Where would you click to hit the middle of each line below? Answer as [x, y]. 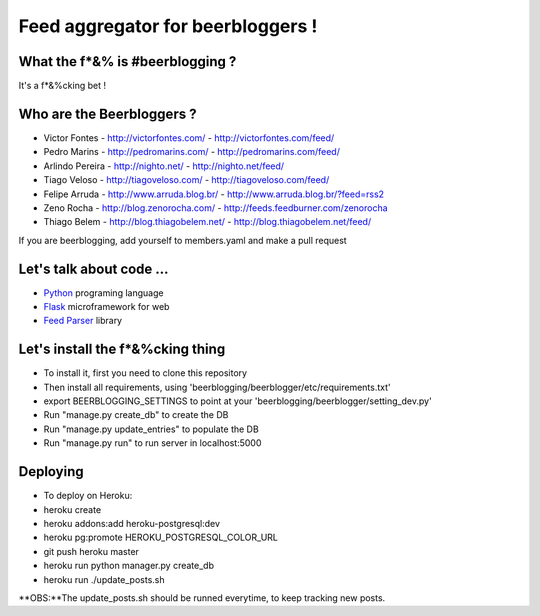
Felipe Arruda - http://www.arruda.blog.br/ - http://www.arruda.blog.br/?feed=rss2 [214, 194]
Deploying [51, 471]
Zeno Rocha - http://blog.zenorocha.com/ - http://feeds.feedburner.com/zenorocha [216, 207]
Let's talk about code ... [93, 268]
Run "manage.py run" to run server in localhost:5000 [152, 443]
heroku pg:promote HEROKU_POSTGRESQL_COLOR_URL [161, 537]
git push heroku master [91, 551]
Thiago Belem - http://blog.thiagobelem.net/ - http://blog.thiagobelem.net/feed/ [207, 222]
